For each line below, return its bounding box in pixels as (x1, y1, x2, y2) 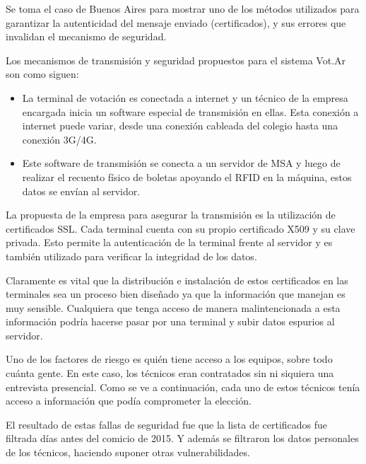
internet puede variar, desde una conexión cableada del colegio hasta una (22, 118, 338, 133)
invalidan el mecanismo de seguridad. (6, 29, 167, 44)
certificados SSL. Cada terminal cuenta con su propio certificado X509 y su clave (6, 221, 355, 236)
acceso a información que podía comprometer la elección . (6, 393, 252, 408)
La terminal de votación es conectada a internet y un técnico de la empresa (22, 90, 348, 105)
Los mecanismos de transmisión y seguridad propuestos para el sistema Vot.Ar (6, 52, 346, 67)
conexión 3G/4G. (22, 132, 97, 146)
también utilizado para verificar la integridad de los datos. (6, 248, 257, 263)
